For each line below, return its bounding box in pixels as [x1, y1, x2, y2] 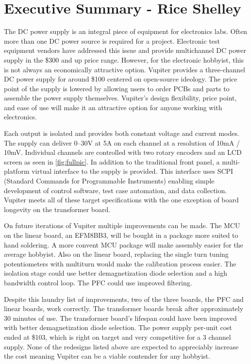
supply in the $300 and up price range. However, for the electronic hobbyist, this [4, 54, 244, 65]
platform [4, 166, 30, 176]
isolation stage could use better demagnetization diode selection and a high [4, 268, 228, 278]
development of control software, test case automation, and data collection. [4, 185, 227, 195]
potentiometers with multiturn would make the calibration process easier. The [4, 258, 236, 268]
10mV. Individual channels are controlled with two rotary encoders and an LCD [4, 147, 242, 157]
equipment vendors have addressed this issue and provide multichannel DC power [4, 45, 246, 55]
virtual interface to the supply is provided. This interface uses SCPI [32, 166, 234, 176]
